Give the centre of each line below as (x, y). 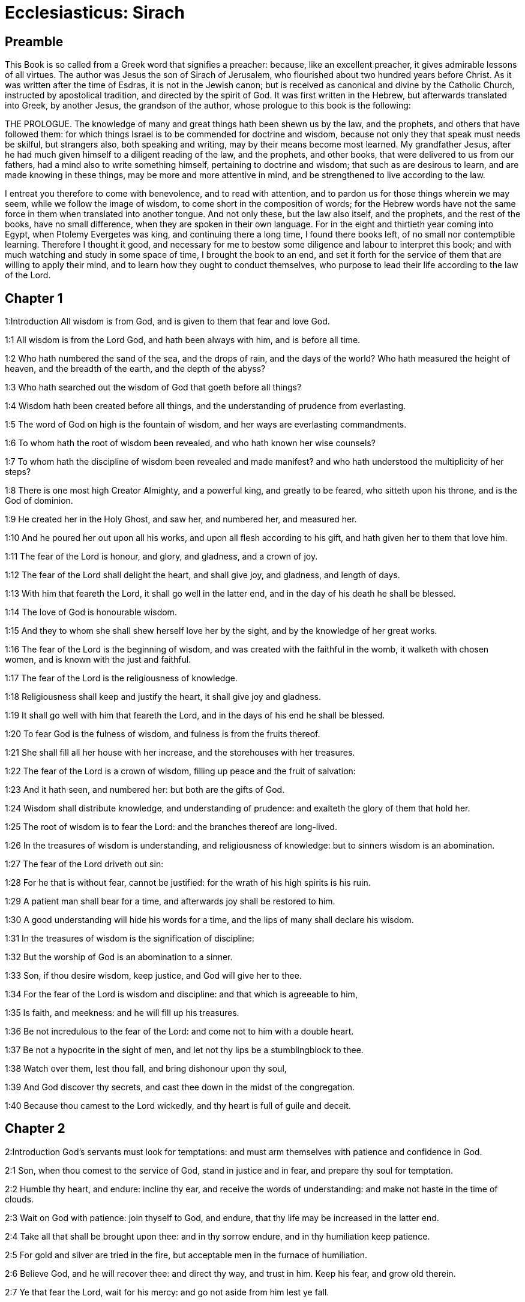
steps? (18, 472)
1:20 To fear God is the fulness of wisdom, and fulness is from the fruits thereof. (163, 734)
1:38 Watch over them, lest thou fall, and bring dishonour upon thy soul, (146, 1069)
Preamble (34, 41)
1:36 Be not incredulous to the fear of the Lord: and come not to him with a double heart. (179, 1032)
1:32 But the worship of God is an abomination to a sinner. (119, 957)
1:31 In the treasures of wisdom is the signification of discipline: (130, 939)
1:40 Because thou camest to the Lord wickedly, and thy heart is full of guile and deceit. (178, 1106)
